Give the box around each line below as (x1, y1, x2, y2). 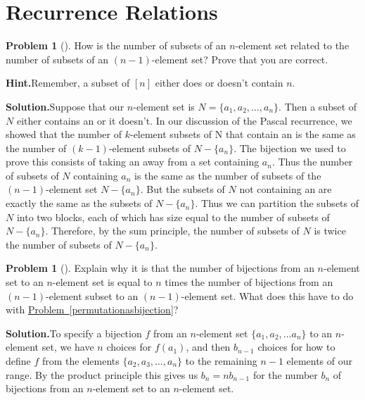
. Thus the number (271, 154, 353, 169)
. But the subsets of (140, 182, 225, 196)
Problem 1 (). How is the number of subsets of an (6, 38, 226, 53)
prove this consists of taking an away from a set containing (6, 154, 260, 169)
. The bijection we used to (233, 140, 346, 155)
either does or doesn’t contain (155, 75, 283, 90)
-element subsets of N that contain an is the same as (129, 127, 356, 142)
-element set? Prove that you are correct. (151, 51, 328, 66)
